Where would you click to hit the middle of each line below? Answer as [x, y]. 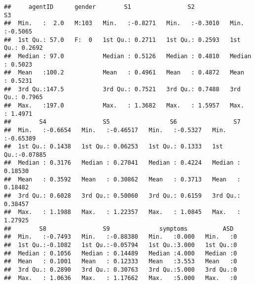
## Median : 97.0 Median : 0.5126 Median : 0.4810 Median [128, 56]
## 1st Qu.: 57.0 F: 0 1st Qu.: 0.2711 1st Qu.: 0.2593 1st [122, 40]
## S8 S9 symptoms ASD [119, 229]
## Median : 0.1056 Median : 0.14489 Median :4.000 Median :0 [121, 253]
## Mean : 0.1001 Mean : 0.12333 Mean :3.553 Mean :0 [121, 262]
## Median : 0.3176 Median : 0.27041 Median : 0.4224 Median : [122, 163]
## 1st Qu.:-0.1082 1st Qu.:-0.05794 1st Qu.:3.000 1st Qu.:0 [121, 245]
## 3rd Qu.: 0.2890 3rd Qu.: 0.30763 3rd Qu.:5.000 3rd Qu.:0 [121, 270]
